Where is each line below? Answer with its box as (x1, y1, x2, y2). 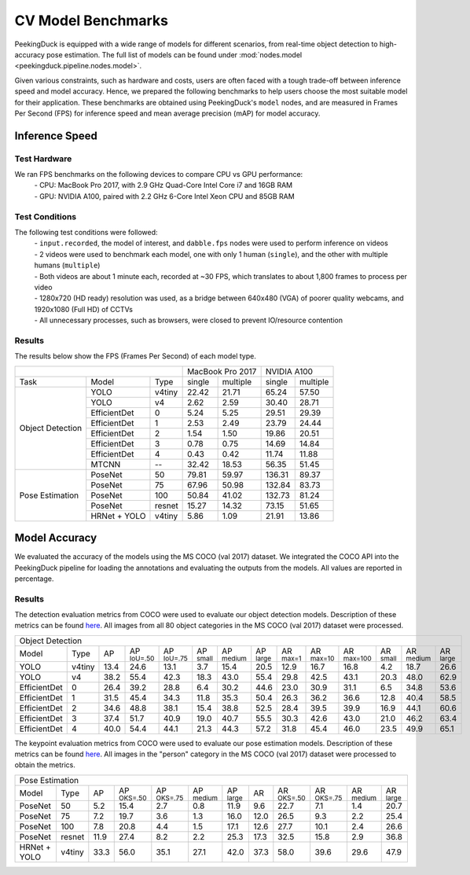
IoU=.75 (163, 653, 189, 663)
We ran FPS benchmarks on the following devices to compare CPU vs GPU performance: (14, 170, 303, 179)
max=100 (343, 653, 373, 663)
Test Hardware (14, 153, 72, 164)
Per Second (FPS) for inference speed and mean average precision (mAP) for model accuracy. (14, 108, 321, 118)
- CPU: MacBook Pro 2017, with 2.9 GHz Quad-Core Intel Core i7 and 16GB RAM (34, 181, 293, 190)
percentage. (14, 574, 54, 583)
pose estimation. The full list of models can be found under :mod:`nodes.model (46, 50, 303, 59)
